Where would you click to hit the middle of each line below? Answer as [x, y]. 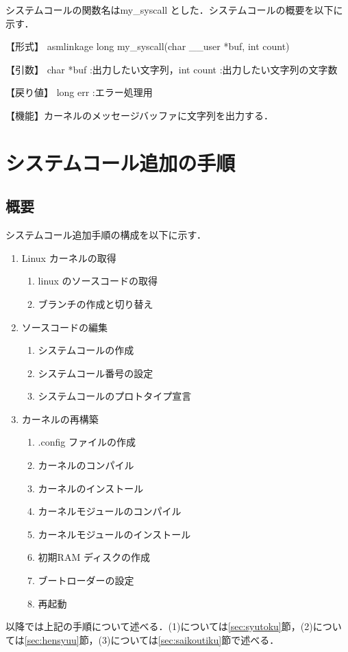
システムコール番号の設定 [96, 373]
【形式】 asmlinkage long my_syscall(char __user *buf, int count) [148, 46]
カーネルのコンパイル [86, 465]
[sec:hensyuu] [52, 639]
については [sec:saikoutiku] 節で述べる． [195, 639]
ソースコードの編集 [65, 327]
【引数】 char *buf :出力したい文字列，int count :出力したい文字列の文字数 [172, 69]
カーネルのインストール [91, 488]
